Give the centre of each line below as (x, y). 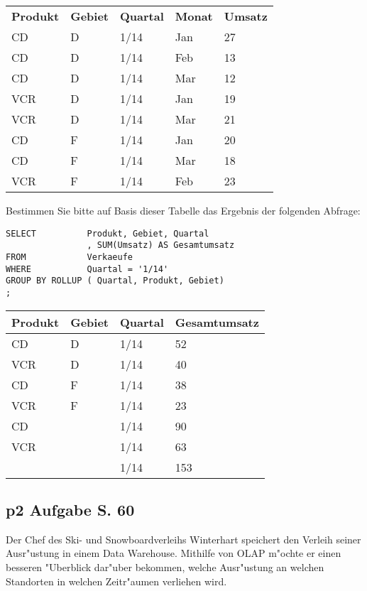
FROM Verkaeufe (69, 257)
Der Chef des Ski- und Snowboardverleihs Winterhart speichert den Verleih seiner (183, 539)
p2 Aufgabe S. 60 (70, 509)
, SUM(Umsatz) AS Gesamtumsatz (161, 245)
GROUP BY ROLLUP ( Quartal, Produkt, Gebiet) (115, 281)
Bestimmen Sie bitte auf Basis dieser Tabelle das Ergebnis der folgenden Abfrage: (183, 210)
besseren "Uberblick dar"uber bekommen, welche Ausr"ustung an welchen (165, 566)
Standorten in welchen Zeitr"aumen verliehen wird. (116, 581)
